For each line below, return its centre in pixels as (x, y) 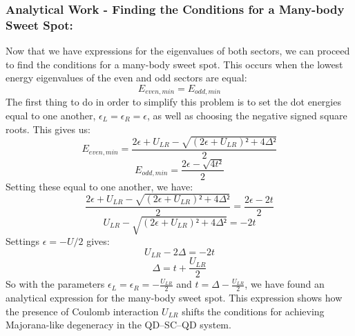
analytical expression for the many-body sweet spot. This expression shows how (174, 298)
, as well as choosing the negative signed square (247, 115)
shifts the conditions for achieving (253, 311)
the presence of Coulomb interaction (82, 311)
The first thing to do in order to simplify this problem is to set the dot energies (173, 102)
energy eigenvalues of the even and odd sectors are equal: (126, 78)
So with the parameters (55, 284)
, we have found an (285, 284)
